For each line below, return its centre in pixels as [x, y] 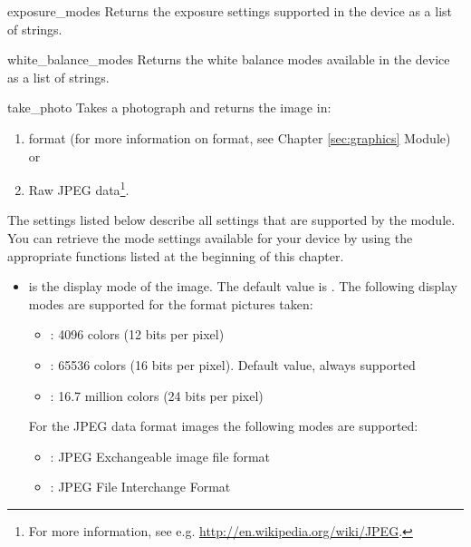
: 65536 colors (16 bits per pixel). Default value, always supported [233, 364]
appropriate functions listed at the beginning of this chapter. [176, 255]
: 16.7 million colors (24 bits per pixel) [157, 395]
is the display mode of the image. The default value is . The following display [243, 286]
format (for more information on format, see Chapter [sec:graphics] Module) [240, 137]
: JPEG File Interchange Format [140, 487]
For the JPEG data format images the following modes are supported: [223, 426]
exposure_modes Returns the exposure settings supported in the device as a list [230, 11]
